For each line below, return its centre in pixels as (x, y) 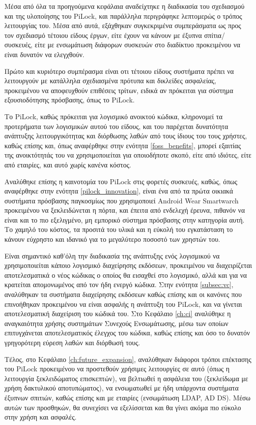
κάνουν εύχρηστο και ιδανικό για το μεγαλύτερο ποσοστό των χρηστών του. (112, 239)
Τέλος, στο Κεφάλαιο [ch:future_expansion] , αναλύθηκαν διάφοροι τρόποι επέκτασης (128, 359)
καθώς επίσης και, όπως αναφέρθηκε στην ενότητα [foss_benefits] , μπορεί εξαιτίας (123, 145)
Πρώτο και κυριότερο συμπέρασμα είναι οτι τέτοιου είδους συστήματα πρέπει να (119, 71)
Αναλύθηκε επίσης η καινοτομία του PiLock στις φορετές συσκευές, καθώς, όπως (121, 181)
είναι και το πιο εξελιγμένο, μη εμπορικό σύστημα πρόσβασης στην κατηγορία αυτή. (125, 219)
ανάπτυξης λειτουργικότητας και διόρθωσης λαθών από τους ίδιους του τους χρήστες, (126, 136)
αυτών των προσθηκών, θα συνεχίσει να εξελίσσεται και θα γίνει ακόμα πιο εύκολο (123, 407)
